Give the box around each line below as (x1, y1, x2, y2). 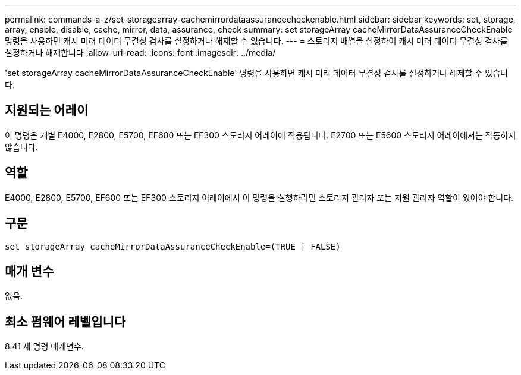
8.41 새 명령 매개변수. (5, 341, 84, 352)
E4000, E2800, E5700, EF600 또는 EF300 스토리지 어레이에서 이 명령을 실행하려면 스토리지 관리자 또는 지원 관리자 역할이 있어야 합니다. (5, 192, 514, 203)
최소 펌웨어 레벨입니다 (5, 314, 126, 329)
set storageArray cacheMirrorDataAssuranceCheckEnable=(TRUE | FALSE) (5, 241, 341, 251)
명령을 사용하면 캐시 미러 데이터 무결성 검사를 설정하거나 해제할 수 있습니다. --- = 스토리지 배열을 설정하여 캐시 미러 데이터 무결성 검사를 (5, 36, 508, 46)
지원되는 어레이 (5, 103, 89, 118)
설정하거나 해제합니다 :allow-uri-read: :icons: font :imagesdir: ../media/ (5, 48, 276, 58)
